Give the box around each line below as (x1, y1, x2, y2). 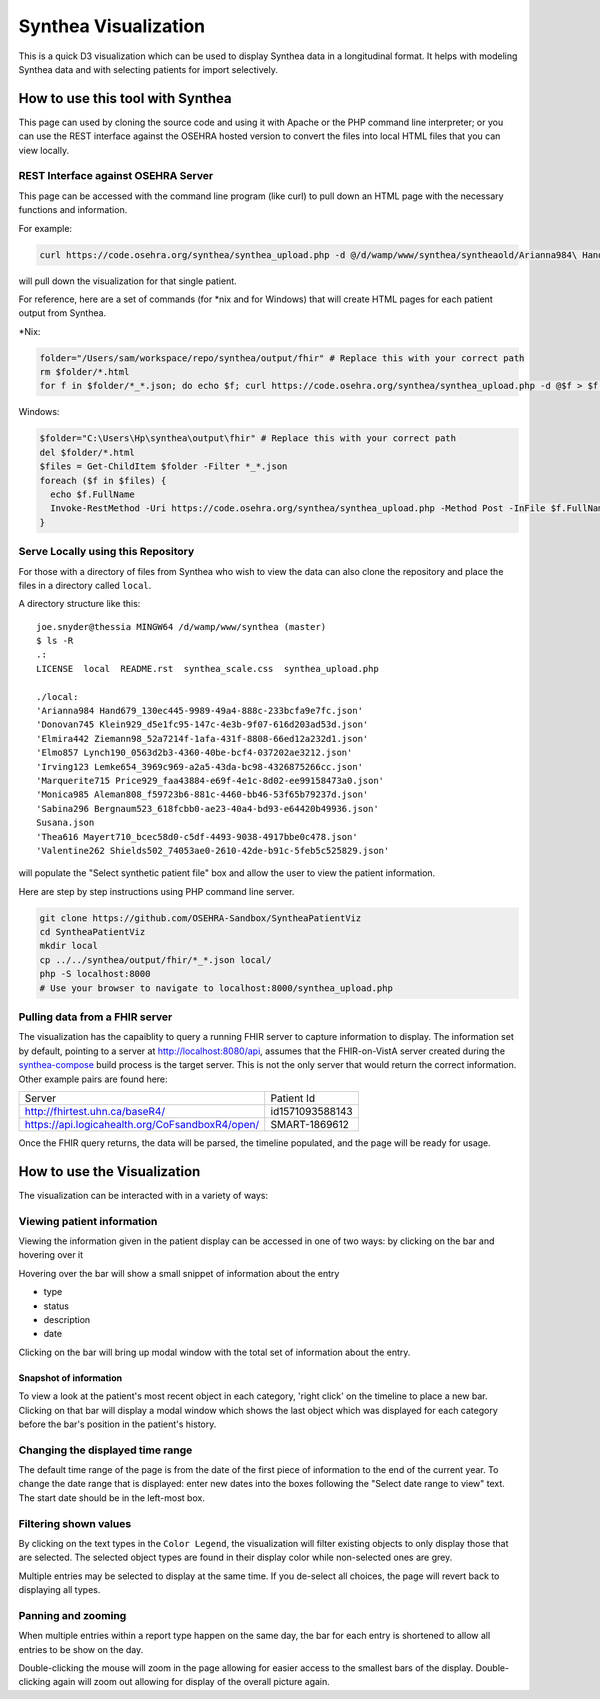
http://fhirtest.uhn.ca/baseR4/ (24, 1104, 165, 1118)
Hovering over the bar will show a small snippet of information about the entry (18, 1267, 340, 1279)
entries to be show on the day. (18, 1643, 144, 1655)
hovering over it (18, 1249, 84, 1261)
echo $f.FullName (50, 488, 135, 500)
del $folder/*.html (39, 446, 135, 458)
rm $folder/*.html (39, 366, 130, 378)
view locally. (18, 144, 70, 156)
